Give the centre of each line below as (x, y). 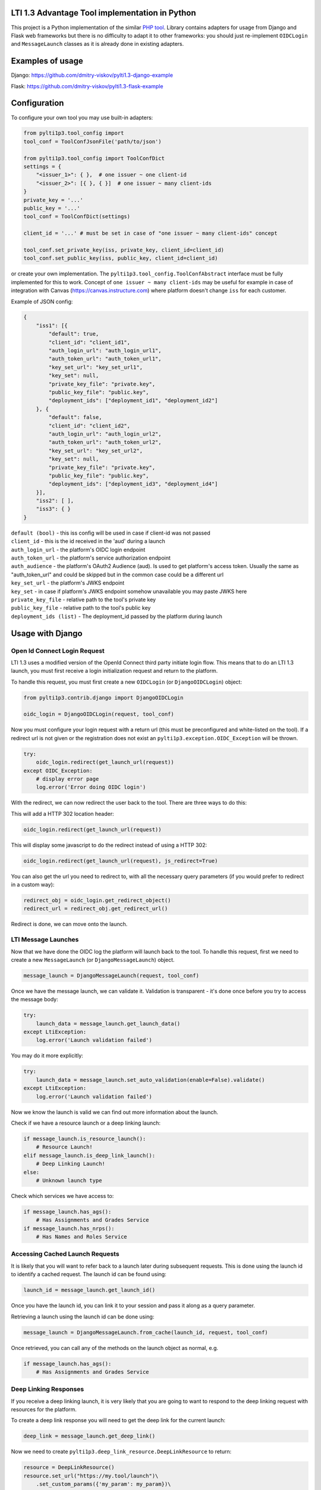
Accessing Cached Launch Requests (65, 1254)
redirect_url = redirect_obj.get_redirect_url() (96, 909)
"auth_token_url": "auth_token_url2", (105, 442)
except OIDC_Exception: (58, 771)
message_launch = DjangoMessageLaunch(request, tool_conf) (111, 975)
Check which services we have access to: (62, 1196)
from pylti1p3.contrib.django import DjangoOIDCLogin (103, 698)
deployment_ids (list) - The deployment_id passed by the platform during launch (117, 616)
